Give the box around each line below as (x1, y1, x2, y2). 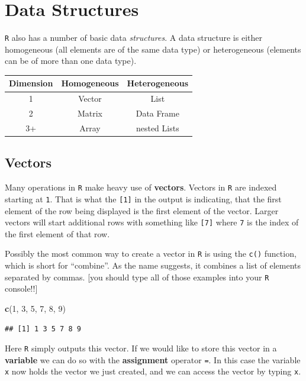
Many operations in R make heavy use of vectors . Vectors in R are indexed (5, 181, 277, 193)
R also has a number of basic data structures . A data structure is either (5, 31, 262, 44)
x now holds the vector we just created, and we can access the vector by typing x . (5, 365, 301, 377)
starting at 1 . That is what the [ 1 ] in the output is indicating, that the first (5, 192, 282, 205)
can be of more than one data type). (5, 54, 137, 67)
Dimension (9, 77, 53, 89)
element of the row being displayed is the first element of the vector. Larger (5, 204, 279, 217)
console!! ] (5, 282, 38, 295)
